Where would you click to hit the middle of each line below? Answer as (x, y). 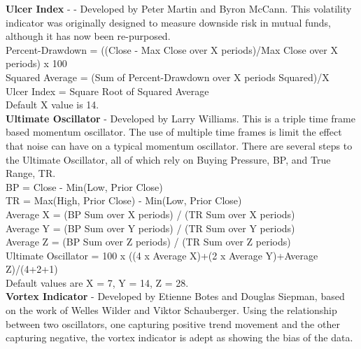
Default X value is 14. (52, 105)
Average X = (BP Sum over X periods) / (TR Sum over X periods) (150, 214)
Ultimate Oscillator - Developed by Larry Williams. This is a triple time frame (180, 118)
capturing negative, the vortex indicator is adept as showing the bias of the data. (179, 337)
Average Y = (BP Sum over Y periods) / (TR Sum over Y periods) (150, 228)
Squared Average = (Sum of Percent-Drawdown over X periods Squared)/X (168, 77)
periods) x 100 (36, 63)
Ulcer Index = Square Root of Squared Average (107, 91)
